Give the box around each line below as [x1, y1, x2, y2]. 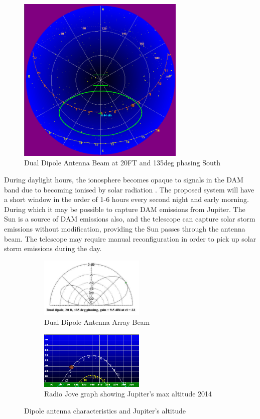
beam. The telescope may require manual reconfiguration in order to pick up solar [4, 233, 256, 244]
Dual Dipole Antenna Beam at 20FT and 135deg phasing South [24, 157, 220, 168]
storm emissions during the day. [4, 243, 102, 254]
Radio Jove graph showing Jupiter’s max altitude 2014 [44, 388, 212, 399]
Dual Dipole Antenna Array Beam [44, 317, 150, 327]
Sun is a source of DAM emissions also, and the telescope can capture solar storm [4, 214, 255, 224]
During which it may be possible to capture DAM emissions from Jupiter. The [4, 203, 245, 214]
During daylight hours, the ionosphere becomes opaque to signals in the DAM [4, 174, 243, 184]
